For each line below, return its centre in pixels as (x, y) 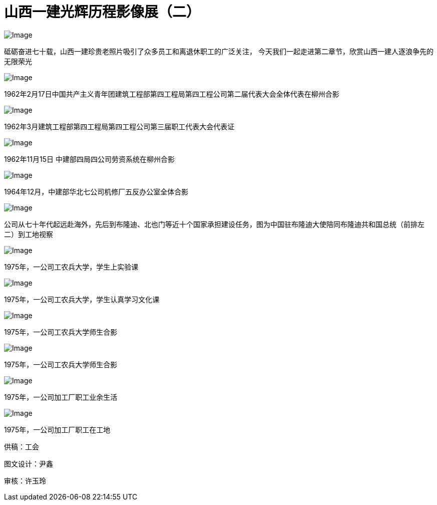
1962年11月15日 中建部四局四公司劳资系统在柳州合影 (89, 159)
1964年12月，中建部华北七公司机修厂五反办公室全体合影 (96, 191)
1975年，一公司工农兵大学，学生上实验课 (71, 267)
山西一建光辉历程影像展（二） (102, 12)
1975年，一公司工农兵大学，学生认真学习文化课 (82, 299)
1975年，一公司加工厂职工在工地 (57, 429)
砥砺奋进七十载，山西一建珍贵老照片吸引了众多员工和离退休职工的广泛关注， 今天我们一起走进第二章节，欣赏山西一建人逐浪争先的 (219, 51)
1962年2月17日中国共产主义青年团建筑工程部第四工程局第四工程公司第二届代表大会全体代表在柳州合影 (172, 94)
